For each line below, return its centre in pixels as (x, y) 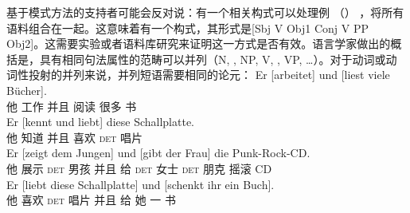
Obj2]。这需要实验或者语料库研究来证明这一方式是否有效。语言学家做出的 (199, 43)
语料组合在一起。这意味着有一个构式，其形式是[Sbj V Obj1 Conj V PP (188, 28)
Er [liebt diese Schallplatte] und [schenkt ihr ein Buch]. (141, 184)
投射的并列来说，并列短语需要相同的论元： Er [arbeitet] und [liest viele (209, 75)
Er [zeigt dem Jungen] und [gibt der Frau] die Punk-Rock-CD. (158, 153)
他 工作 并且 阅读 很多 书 (72, 106)
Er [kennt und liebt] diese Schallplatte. (101, 122)
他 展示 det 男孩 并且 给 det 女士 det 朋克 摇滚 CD (139, 168)
